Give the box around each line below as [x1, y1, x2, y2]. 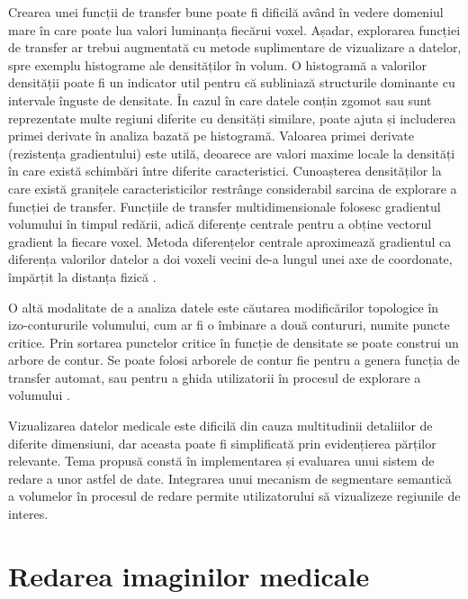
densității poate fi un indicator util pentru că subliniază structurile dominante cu [8, 73, 455, 92]
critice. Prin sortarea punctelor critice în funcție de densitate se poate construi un [8, 332, 459, 351]
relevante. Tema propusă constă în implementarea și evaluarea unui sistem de [8, 451, 435, 470]
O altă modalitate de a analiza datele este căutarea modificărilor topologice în [8, 297, 439, 316]
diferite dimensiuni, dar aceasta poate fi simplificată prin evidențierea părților [8, 433, 436, 452]
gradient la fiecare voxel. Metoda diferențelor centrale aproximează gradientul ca [8, 231, 452, 250]
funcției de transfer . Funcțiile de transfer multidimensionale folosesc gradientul [8, 196, 441, 215]
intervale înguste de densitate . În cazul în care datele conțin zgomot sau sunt [8, 90, 432, 109]
